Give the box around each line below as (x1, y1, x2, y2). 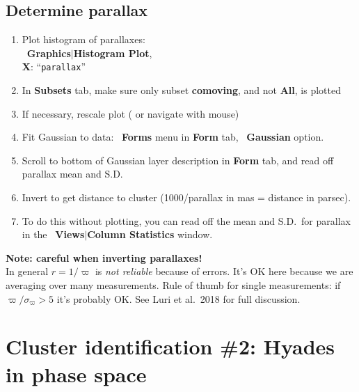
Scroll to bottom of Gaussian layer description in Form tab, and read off (22, 152, 334, 167)
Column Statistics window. (87, 227, 213, 242)
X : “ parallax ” (22, 59, 86, 74)
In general (6, 264, 49, 279)
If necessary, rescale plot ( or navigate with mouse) (22, 106, 239, 120)
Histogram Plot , (73, 45, 152, 60)
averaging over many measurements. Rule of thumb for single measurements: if (6, 277, 341, 292)
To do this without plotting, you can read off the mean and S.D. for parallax (22, 213, 351, 228)
